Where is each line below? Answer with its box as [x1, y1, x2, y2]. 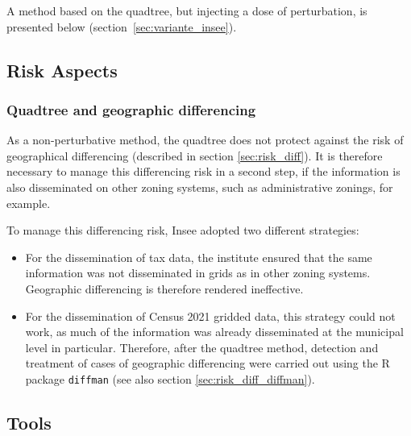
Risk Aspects [6, 57, 118, 82]
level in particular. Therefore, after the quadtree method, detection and [25, 338, 379, 355]
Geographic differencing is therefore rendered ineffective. [25, 280, 304, 297]
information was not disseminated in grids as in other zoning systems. [25, 264, 371, 281]
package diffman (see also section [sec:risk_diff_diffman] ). [25, 370, 315, 387]
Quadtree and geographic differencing [6, 99, 256, 119]
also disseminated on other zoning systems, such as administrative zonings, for [6, 178, 393, 195]
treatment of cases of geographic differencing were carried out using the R [25, 355, 390, 372]
